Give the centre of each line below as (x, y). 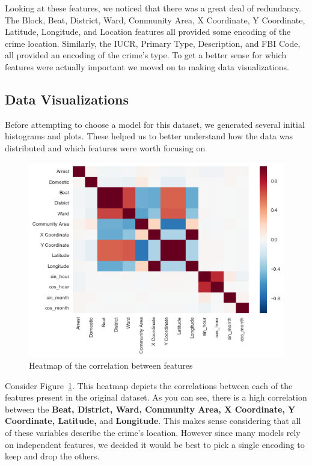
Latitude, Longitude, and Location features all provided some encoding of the (148, 32)
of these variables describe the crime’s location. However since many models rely (153, 433)
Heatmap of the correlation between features (111, 365)
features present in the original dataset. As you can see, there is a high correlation (156, 397)
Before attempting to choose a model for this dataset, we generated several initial (155, 124)
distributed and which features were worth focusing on (105, 147)
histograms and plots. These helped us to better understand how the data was (149, 136)
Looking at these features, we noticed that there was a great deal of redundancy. (153, 8)
